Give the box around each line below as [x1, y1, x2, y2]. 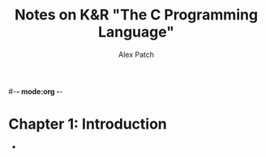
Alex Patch [118, 49, 154, 59]
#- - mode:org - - [8, 87, 63, 96]
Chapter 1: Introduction [8, 115, 168, 134]
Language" [97, 23, 175, 41]
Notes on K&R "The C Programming [15, 6, 258, 24]
